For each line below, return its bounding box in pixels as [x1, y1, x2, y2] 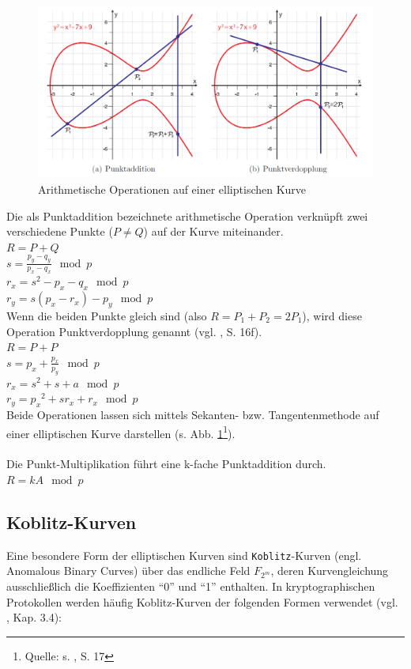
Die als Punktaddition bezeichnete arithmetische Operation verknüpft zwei [6, 207, 368, 224]
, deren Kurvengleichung [270, 562, 389, 579]
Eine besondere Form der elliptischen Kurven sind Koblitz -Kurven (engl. [6, 546, 362, 563]
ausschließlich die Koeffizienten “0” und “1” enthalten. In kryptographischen [6, 578, 375, 595]
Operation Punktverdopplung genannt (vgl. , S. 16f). [6, 323, 262, 339]
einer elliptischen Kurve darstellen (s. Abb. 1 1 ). [6, 422, 236, 441]
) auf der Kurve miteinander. [143, 223, 284, 240]
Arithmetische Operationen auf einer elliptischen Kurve [38, 180, 307, 197]
